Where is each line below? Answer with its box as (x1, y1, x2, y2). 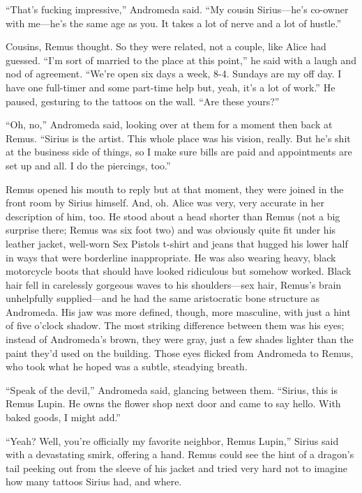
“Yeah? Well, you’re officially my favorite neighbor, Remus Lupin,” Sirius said (6, 433, 339, 448)
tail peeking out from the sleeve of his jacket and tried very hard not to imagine (6, 460, 347, 475)
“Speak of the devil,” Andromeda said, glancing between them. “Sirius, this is (6, 382, 338, 397)
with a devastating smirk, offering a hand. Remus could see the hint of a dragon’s (6, 447, 354, 462)
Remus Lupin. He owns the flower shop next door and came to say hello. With (6, 396, 341, 411)
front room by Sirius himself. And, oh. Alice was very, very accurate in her (6, 195, 325, 210)
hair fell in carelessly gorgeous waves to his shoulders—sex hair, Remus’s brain (6, 277, 342, 291)
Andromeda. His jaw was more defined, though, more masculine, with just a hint (6, 304, 351, 319)
